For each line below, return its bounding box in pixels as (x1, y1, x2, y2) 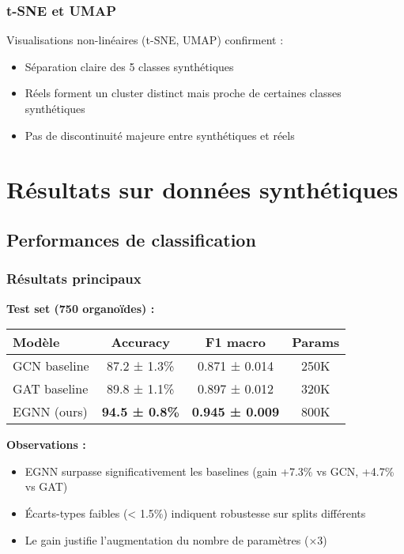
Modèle (13, 333, 60, 352)
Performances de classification (6, 227, 256, 251)
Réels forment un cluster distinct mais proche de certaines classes (25, 85, 342, 101)
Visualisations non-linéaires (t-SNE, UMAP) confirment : (6, 32, 284, 48)
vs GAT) (25, 478, 68, 495)
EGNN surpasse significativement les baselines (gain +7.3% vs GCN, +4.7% (25, 462, 395, 479)
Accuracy (111, 333, 170, 352)
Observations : (6, 436, 86, 453)
